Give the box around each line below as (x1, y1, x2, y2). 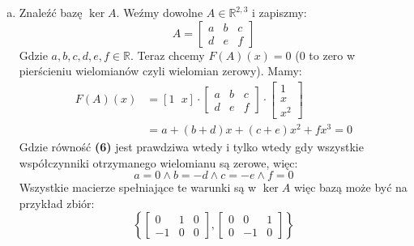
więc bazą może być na (293, 179, 408, 196)
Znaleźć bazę (19, 4, 83, 20)
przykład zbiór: (19, 194, 95, 211)
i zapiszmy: (251, 4, 307, 20)
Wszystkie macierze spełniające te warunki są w (19, 179, 257, 196)
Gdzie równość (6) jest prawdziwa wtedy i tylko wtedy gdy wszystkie (19, 138, 364, 155)
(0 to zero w (295, 46, 356, 63)
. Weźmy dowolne (116, 4, 203, 20)
